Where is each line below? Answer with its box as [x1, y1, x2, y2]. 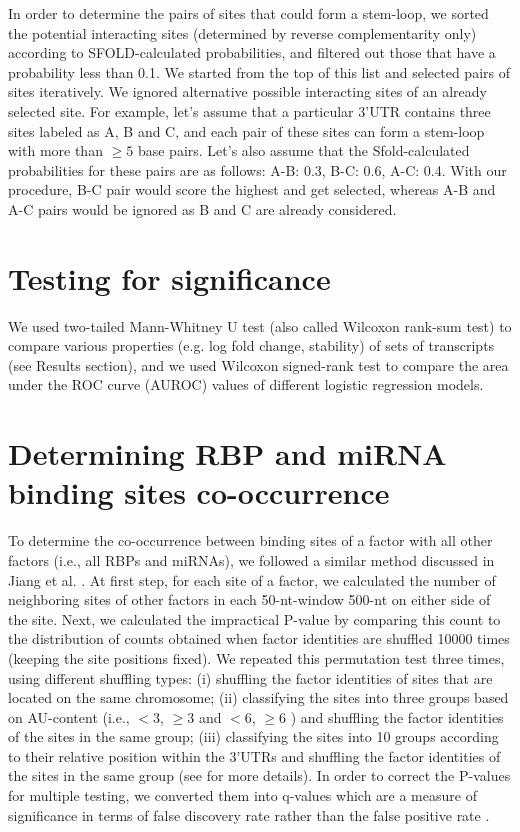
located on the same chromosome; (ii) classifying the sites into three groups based [8, 687, 509, 708]
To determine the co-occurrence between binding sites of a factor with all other [8, 530, 493, 551]
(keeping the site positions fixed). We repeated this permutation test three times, [8, 647, 505, 668]
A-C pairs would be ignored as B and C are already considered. [8, 198, 397, 219]
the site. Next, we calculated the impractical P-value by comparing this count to [8, 608, 501, 629]
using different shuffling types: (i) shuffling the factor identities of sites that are [8, 667, 493, 688]
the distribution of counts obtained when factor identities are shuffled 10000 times [8, 628, 510, 649]
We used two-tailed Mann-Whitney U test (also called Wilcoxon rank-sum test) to [8, 315, 512, 336]
